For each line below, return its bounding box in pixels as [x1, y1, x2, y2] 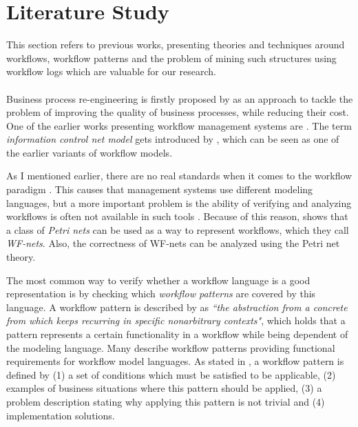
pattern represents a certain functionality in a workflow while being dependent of [6, 327, 348, 341]
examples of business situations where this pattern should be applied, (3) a [6, 381, 322, 395]
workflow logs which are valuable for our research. [6, 64, 216, 79]
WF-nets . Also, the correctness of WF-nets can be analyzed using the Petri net [6, 236, 340, 250]
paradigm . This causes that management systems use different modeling [6, 182, 313, 197]
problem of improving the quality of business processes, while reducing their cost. [6, 105, 349, 119]
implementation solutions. [6, 408, 115, 422]
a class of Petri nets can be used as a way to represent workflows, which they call [6, 222, 349, 237]
